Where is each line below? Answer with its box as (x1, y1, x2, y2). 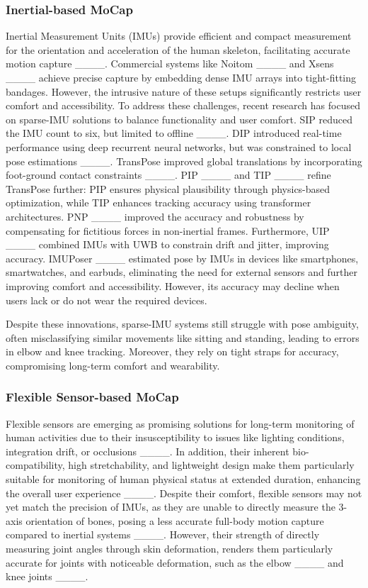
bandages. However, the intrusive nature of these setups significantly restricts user (6, 84, 362, 99)
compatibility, (6, 457, 65, 472)
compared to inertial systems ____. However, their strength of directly (6, 527, 320, 542)
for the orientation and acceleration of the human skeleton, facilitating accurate (6, 42, 350, 57)
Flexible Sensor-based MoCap (6, 388, 179, 406)
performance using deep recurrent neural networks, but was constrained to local (6, 139, 352, 154)
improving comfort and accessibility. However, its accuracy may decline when (6, 278, 340, 293)
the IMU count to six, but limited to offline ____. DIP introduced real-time (6, 126, 342, 140)
